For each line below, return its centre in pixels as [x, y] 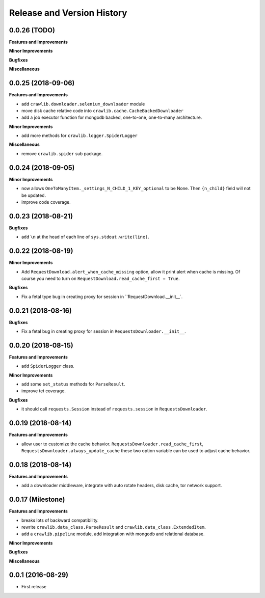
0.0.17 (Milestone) [37, 500]
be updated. [34, 195]
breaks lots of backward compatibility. [60, 520]
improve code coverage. [46, 202]
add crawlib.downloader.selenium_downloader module [83, 104]
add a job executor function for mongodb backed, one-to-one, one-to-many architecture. [112, 117]
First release [34, 587]
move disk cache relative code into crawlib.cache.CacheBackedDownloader [103, 110]
